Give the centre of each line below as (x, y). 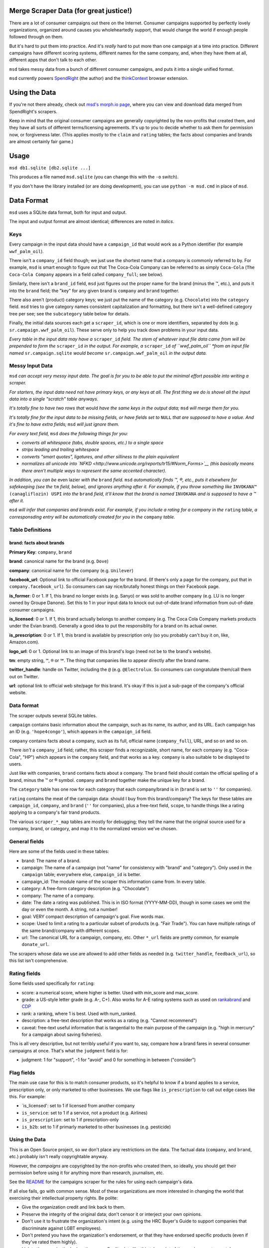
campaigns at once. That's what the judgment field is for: (69, 1050)
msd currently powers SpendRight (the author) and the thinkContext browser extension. (99, 78)
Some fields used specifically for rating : (52, 983)
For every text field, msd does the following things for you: (68, 433)
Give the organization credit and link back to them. (73, 1207)
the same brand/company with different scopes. (71, 931)
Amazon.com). (24, 642)
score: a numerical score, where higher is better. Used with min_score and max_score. (110, 992)
